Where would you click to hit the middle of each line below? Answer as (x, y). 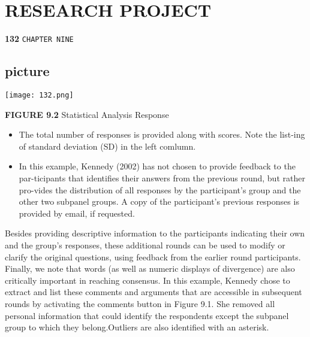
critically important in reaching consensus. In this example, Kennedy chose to (148, 280)
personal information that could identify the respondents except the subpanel (147, 315)
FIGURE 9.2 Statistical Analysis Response (87, 114)
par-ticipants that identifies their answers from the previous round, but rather (162, 178)
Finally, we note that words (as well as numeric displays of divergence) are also (150, 268)
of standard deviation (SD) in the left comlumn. (107, 146)
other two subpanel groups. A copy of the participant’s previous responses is (159, 201)
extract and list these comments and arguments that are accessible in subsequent (154, 292)
